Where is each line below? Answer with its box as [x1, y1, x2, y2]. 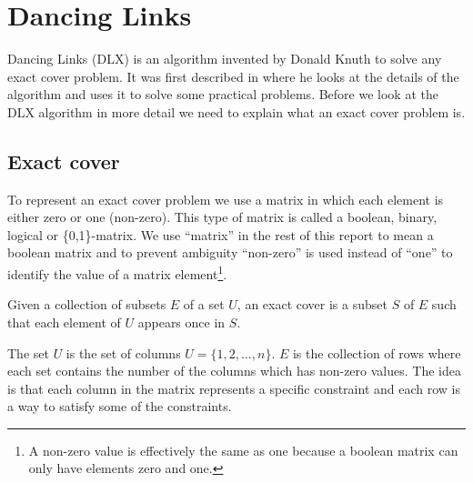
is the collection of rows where [292, 343, 461, 362]
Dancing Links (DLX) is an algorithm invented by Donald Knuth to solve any [7, 49, 442, 68]
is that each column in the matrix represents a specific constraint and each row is [7, 378, 460, 397]
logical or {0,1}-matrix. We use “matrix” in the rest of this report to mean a [7, 225, 434, 244]
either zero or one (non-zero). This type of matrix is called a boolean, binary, [7, 207, 438, 226]
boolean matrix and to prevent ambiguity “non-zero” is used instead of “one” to [7, 243, 453, 262]
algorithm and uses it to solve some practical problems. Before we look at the [7, 85, 438, 104]
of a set [183, 295, 225, 314]
